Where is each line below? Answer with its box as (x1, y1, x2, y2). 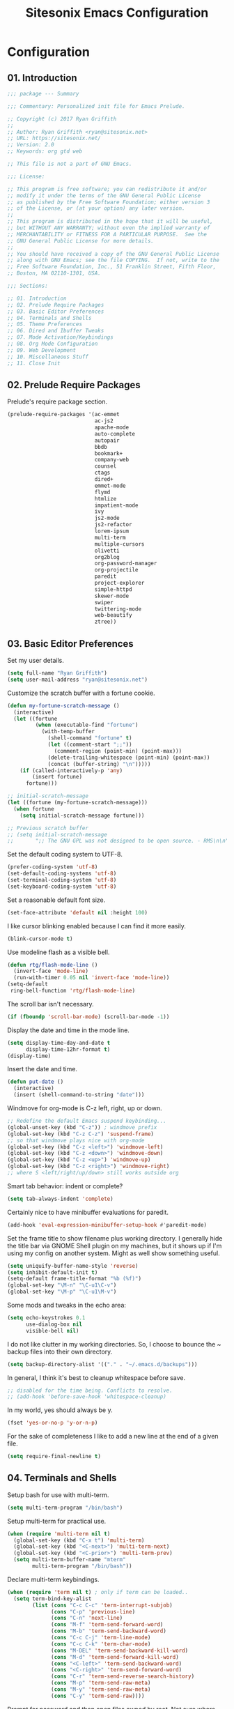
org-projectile (94, 567, 139, 574)
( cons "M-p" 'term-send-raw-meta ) (51, 1680, 151, 1687)
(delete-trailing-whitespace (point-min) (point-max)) (47, 754, 210, 761)
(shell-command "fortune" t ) (47, 735, 132, 742)
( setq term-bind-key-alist (13, 1595, 92, 1602)
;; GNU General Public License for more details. (7, 237, 155, 245)
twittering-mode (94, 605, 141, 613)
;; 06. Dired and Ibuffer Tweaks (7, 328, 104, 335)
